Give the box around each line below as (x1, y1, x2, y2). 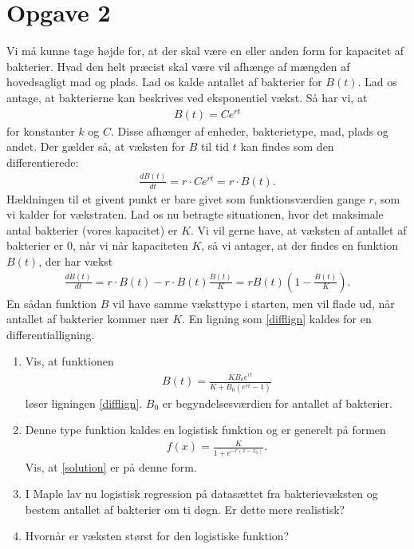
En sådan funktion (6, 294, 97, 311)
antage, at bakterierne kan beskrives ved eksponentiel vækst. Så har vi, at (6, 89, 368, 105)
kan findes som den (240, 138, 334, 155)
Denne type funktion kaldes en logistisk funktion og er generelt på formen (25, 421, 386, 438)
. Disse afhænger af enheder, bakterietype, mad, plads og (111, 122, 388, 139)
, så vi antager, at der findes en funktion (201, 237, 399, 254)
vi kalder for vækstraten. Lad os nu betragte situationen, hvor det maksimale (6, 206, 384, 223)
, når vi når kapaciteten (72, 237, 188, 254)
